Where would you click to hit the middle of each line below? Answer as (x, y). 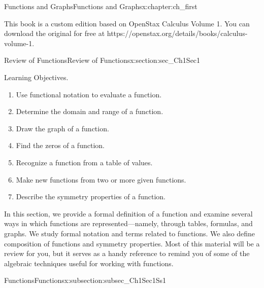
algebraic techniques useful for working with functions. (89, 263)
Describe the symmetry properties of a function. (91, 196)
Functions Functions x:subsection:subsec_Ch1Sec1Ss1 (85, 280)
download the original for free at (55, 33)
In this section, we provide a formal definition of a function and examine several (128, 213)
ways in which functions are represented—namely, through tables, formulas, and (128, 223)
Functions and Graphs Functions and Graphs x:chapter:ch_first (101, 6)
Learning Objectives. (36, 77)
